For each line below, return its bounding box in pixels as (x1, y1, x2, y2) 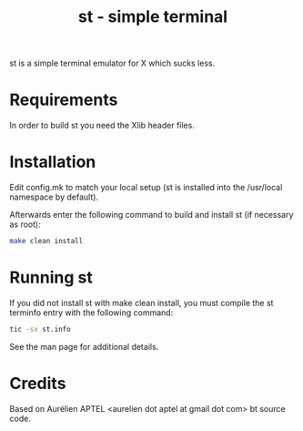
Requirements (9, 89, 118, 110)
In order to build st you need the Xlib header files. (9, 120, 196, 131)
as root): (9, 219, 41, 230)
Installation (9, 152, 96, 172)
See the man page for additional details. (9, 341, 159, 352)
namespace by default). (9, 191, 98, 202)
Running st (9, 267, 93, 288)
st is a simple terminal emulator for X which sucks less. (9, 57, 216, 69)
